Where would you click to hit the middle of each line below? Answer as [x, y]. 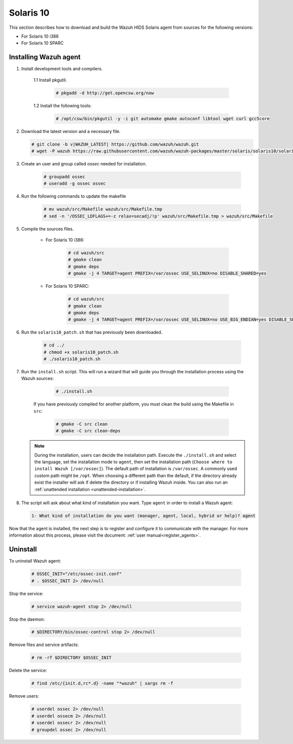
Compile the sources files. [48, 229]
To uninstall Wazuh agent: [35, 561]
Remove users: [24, 696]
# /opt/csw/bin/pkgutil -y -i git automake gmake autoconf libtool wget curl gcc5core [163, 118]
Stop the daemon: [27, 619]
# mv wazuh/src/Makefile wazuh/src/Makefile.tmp [103, 209]
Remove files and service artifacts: [44, 645]
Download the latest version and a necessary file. [71, 131]
